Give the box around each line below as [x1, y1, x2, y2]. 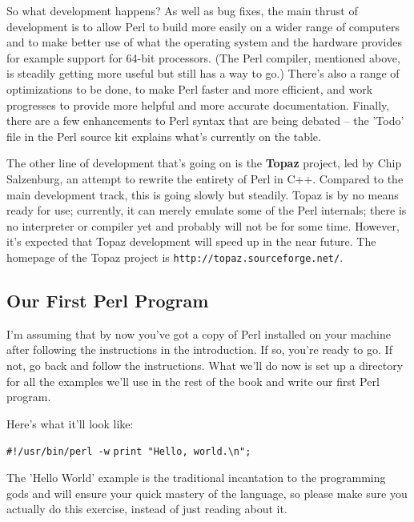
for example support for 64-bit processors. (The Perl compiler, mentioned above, [6, 49, 400, 66]
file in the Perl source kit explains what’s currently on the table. [6, 127, 321, 144]
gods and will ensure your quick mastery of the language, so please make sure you [6, 484, 408, 501]
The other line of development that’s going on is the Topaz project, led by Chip [6, 155, 402, 171]
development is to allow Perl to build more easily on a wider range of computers [6, 18, 400, 34]
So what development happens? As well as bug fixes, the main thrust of [6, 2, 358, 18]
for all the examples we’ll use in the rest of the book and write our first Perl [6, 372, 380, 389]
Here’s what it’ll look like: [6, 415, 134, 432]
